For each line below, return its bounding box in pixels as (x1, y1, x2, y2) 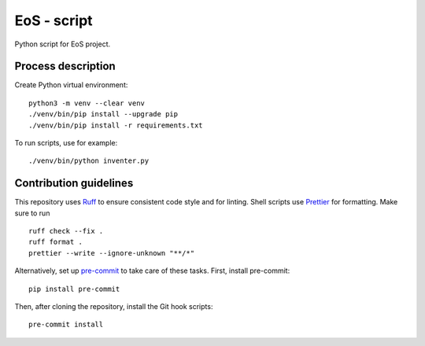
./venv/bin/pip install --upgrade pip (28, 110, 179, 119)
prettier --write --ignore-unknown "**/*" (28, 248, 195, 257)
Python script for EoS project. (14, 39, 111, 49)
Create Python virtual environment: (14, 80, 128, 90)
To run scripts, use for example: (14, 138, 118, 148)
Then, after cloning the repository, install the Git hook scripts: (14, 302, 213, 311)
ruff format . (28, 237, 83, 247)
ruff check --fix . (28, 226, 104, 236)
